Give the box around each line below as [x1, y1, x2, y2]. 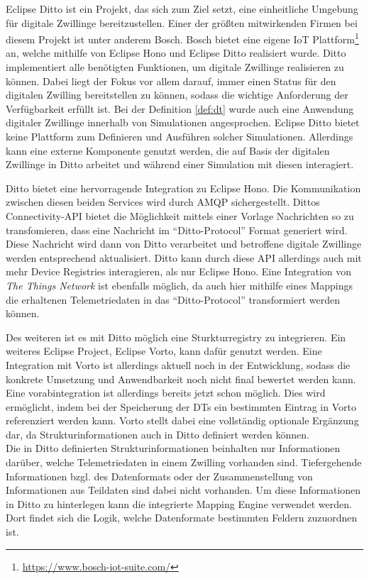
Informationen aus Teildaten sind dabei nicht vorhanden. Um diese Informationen [6, 482, 361, 497]
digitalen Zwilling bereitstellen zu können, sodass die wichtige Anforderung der [6, 87, 348, 102]
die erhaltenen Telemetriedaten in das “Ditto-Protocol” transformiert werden [6, 292, 340, 307]
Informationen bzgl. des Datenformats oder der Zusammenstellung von [6, 468, 313, 483]
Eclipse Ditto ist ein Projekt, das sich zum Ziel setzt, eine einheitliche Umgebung [6, 1, 358, 16]
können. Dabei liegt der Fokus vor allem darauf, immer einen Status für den [6, 73, 336, 88]
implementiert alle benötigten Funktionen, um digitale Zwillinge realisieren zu [6, 60, 344, 75]
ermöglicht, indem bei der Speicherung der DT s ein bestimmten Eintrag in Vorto [6, 399, 356, 414]
